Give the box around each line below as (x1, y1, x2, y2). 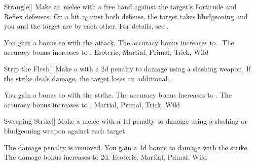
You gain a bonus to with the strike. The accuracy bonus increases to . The (4, 90, 232, 100)
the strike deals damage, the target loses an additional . (4, 73, 172, 83)
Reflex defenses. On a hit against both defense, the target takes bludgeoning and (4, 11, 248, 21)
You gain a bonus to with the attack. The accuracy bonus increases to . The (4, 37, 234, 47)
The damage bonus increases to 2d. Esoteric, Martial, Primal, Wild (4, 152, 207, 162)
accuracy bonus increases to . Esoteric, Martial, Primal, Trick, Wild (4, 47, 209, 57)
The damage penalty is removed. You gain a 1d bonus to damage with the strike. (4, 142, 249, 152)
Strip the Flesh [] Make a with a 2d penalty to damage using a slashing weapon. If (4, 63, 251, 73)
